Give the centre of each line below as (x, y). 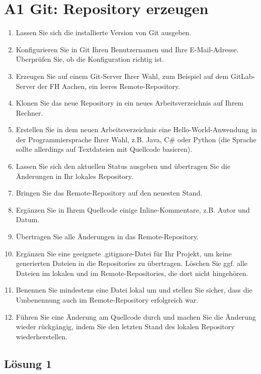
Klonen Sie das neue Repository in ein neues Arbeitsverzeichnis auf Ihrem (130, 103)
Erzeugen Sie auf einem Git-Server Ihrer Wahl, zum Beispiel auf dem (122, 76)
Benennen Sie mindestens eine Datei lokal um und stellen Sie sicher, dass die (134, 290)
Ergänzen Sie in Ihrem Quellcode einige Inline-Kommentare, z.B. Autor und (133, 209)
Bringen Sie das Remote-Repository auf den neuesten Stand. (109, 193)
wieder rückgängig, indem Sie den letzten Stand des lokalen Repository (125, 326)
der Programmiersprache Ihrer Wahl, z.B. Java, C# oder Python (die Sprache (136, 139)
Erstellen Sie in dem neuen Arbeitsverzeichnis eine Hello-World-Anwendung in (137, 129)
